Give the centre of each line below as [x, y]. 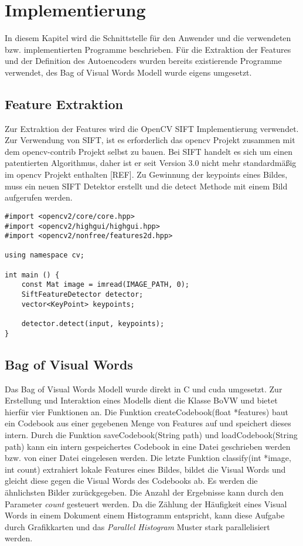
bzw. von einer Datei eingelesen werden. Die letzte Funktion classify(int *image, [148, 458]
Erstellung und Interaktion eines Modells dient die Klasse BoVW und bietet [141, 400]
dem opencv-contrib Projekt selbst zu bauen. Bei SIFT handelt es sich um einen [149, 151]
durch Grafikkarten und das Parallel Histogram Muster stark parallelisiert [137, 526]
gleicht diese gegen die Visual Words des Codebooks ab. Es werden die [131, 481]
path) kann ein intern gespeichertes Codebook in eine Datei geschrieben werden [148, 446]
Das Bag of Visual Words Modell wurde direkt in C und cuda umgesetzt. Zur [144, 389]
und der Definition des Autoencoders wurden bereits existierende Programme [143, 61]
